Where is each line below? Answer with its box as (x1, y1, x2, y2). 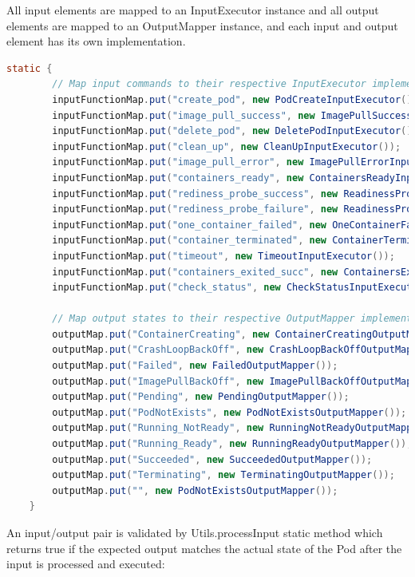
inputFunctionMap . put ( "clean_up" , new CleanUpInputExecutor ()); (52, 140, 401, 152)
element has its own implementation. (6, 33, 186, 49)
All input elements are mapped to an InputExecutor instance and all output (6, 2, 379, 18)
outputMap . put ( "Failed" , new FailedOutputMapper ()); (52, 360, 338, 372)
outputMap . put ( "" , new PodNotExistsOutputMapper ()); (52, 484, 338, 496)
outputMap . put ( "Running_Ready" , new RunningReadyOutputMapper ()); (52, 438, 413, 450)
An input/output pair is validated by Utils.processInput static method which (6, 524, 383, 540)
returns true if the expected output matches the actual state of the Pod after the (6, 539, 402, 556)
